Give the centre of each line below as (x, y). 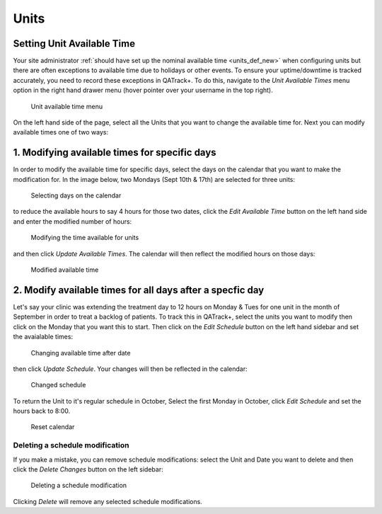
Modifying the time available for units (85, 238)
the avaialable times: (43, 337)
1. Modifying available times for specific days (115, 153)
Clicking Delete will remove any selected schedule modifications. (108, 501)
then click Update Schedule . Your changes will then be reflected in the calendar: (130, 369)
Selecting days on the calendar (76, 195)
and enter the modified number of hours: (73, 221)
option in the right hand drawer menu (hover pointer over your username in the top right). (143, 90)
